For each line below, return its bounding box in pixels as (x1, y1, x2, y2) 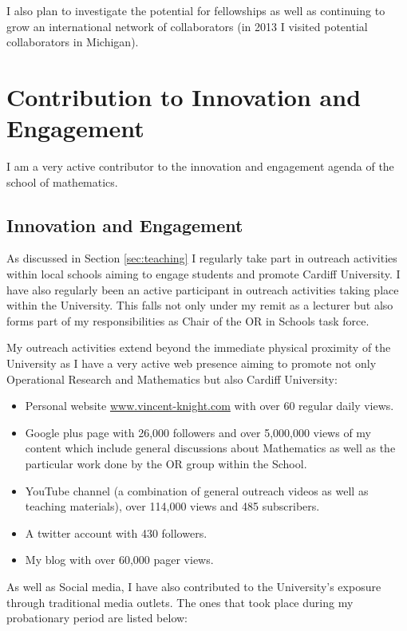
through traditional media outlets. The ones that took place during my (6, 594, 354, 610)
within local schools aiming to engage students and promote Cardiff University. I (6, 266, 401, 282)
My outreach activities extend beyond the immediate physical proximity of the (6, 339, 391, 356)
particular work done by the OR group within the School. (25, 456, 307, 472)
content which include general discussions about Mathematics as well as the (25, 440, 396, 456)
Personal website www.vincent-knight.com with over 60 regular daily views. (25, 397, 394, 414)
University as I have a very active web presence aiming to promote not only (6, 355, 377, 372)
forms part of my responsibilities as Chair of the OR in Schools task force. (6, 312, 369, 329)
